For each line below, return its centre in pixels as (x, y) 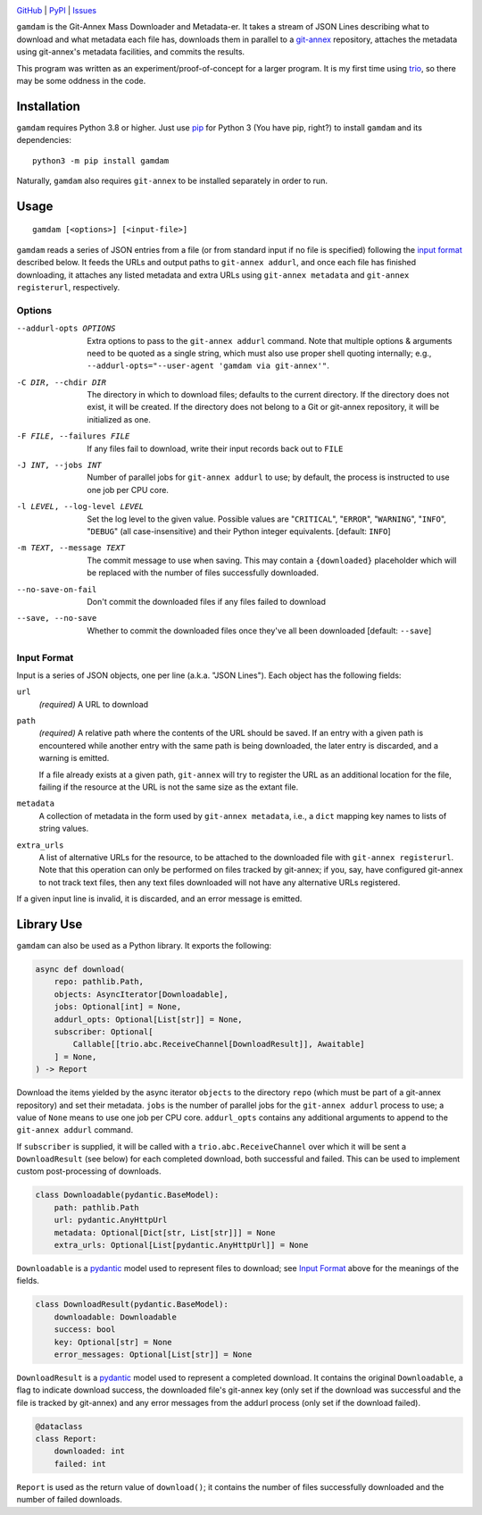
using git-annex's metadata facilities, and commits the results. (131, 52)
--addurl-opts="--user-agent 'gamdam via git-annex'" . (208, 365)
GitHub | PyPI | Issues (57, 10)
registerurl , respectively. (68, 287)
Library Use (50, 924)
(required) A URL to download (94, 704)
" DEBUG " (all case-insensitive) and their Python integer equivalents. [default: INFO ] (239, 531)
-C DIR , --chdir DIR (62, 382)
